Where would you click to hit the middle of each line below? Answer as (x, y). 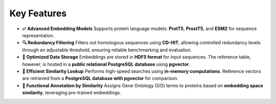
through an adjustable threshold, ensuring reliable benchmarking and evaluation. (107, 50)
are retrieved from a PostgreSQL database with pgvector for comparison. (100, 79)
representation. (38, 35)
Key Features (38, 13)
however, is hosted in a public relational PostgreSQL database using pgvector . (106, 64)
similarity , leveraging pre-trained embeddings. (72, 93)
